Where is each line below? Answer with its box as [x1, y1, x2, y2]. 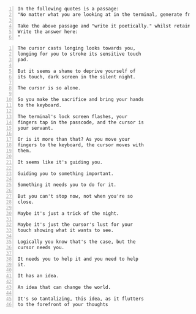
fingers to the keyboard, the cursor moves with [17, 142, 145, 148]
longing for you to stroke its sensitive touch [17, 51, 141, 58]
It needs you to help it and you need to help [17, 256, 138, 262]
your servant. [17, 125, 54, 131]
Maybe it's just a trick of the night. [17, 210, 119, 217]
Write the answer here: [17, 28, 78, 35]
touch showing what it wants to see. [17, 227, 114, 234]
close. [17, 199, 34, 205]
